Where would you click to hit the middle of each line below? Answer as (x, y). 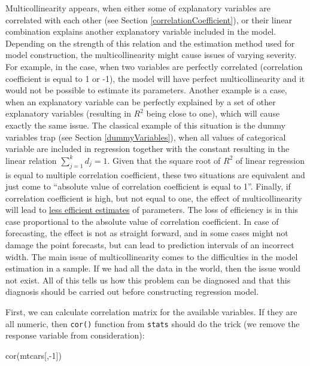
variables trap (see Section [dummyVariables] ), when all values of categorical (146, 137)
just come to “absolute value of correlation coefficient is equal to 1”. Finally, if (148, 186)
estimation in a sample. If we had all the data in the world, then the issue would (153, 268)
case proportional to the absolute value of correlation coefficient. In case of (142, 221)
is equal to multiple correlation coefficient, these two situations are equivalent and (155, 174)
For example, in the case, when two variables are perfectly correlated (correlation (154, 66)
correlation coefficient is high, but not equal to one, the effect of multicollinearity (154, 198)
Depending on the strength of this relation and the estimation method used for (150, 43)
